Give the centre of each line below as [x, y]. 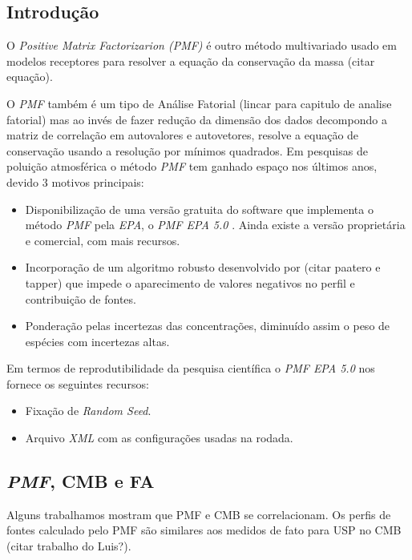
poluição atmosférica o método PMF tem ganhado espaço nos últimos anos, [192, 166]
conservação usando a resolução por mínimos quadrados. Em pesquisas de [187, 150]
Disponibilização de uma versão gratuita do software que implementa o [199, 209]
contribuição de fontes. [81, 298]
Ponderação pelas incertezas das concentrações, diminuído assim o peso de [208, 326]
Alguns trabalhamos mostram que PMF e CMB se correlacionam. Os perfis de [199, 514]
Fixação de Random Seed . [88, 411]
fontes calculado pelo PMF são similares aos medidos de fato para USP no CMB [204, 530]
